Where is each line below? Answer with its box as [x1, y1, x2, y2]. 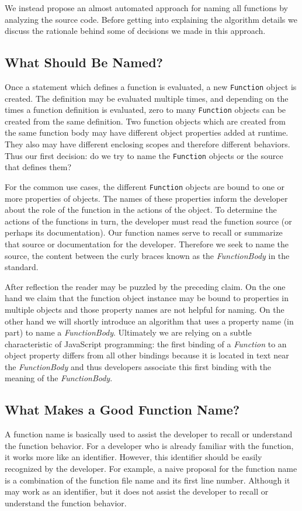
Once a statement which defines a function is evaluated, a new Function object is [5, 80, 297, 92]
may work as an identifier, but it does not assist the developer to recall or [5, 485, 269, 498]
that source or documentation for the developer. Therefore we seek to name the [5, 237, 289, 250]
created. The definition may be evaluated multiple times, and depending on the [5, 92, 289, 104]
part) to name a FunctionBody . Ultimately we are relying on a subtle [5, 326, 252, 339]
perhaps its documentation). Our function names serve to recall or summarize [5, 226, 283, 239]
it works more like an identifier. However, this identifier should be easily [5, 451, 262, 463]
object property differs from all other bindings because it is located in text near [5, 349, 289, 361]
